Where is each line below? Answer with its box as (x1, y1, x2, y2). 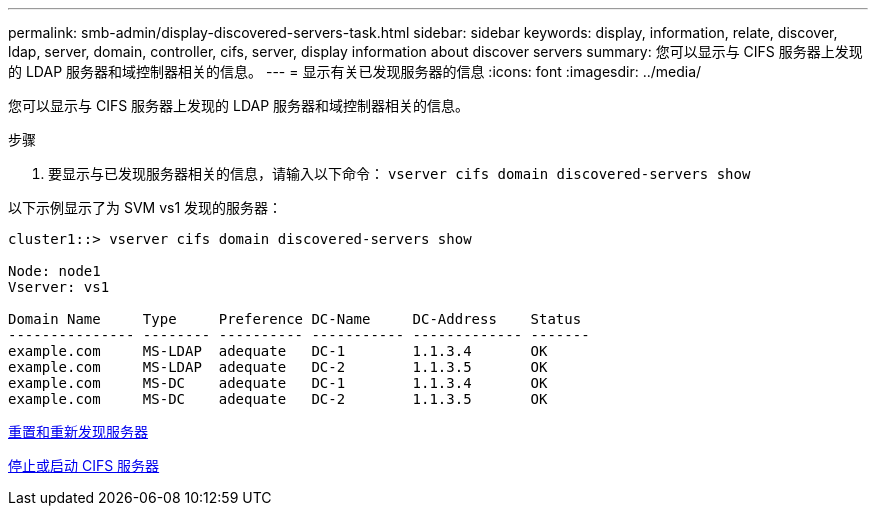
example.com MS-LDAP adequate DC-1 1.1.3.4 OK (8, 343, 548, 359)
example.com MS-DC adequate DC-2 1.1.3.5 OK (8, 391, 548, 407)
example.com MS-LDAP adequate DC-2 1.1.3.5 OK (8, 359, 548, 375)
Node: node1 (8, 263, 101, 279)
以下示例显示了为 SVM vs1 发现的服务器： (8, 199, 283, 216)
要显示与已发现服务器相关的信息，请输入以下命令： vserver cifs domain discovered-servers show (48, 165, 751, 182)
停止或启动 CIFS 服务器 (8, 457, 160, 474)
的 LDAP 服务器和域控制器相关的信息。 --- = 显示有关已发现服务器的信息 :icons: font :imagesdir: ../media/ (8, 63, 702, 80)
